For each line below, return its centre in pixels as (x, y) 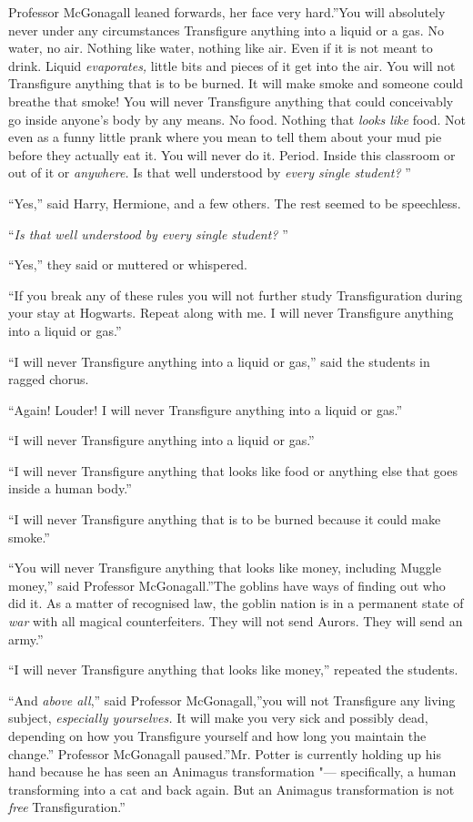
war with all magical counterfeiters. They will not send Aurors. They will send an (236, 621)
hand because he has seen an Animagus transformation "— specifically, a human (232, 771)
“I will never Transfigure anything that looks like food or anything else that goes (233, 470)
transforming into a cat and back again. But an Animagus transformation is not (231, 789)
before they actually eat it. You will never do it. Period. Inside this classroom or (232, 154)
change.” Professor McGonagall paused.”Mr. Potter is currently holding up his (225, 753)
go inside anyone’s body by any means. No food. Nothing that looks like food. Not (237, 119)
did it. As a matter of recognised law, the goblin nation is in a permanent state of (236, 603)
